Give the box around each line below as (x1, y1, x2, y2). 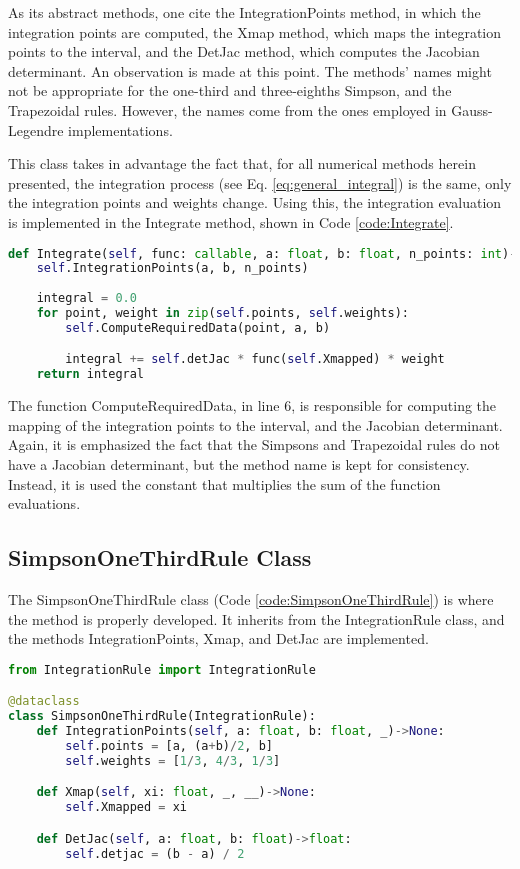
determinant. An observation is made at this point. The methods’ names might (8, 60, 492, 81)
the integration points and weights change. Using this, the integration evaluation (8, 192, 502, 213)
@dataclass (8, 694, 80, 709)
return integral (36, 367, 145, 382)
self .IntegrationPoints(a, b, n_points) (36, 261, 309, 276)
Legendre (8, 119, 64, 140)
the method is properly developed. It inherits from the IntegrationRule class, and (8, 608, 505, 629)
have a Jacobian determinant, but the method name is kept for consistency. (8, 453, 470, 474)
